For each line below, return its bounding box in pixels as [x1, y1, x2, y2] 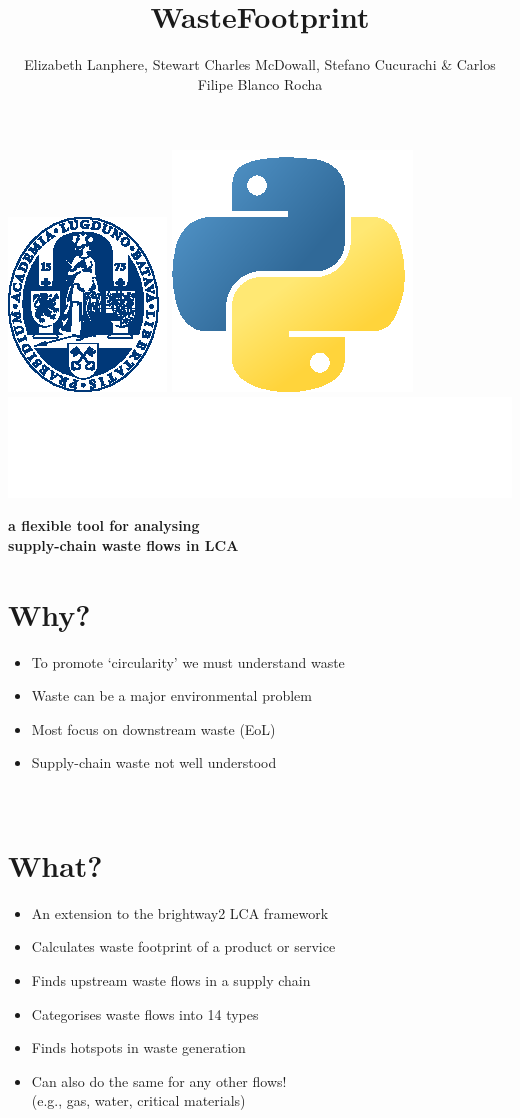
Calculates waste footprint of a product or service [31, 936, 336, 957]
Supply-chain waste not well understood [31, 752, 277, 773]
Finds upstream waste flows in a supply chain [31, 969, 311, 990]
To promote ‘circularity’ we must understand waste [31, 651, 345, 672]
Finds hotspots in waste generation [31, 1037, 246, 1058]
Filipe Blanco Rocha [197, 73, 323, 94]
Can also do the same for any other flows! [31, 1070, 287, 1091]
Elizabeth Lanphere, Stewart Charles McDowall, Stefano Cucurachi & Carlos [24, 54, 496, 75]
